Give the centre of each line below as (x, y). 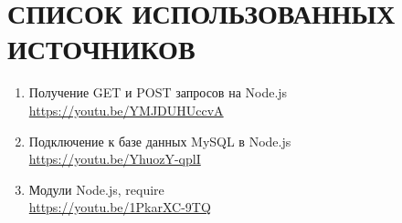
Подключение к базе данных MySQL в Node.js (160, 141)
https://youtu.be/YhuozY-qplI (115, 159)
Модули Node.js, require (96, 189)
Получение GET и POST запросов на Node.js (158, 92)
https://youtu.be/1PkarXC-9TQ (120, 207)
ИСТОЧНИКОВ (101, 49)
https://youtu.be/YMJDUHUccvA (126, 110)
